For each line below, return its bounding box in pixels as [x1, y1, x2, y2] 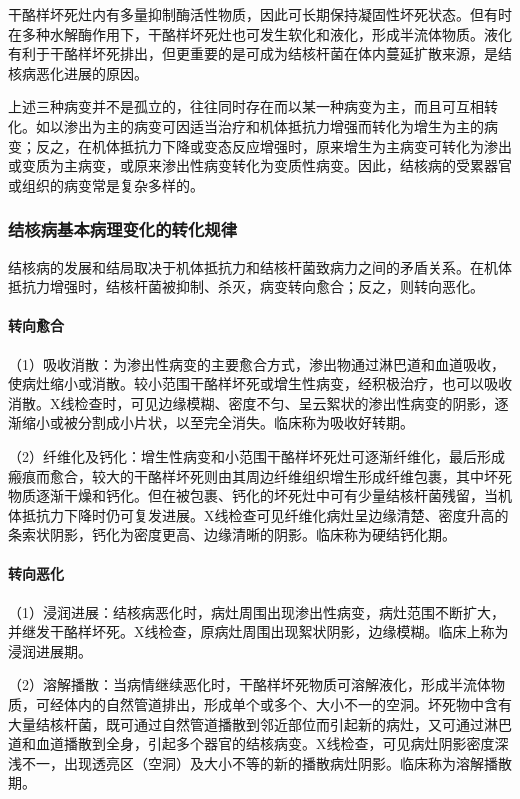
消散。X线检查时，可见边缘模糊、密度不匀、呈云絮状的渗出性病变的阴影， [8, 392, 495, 413]
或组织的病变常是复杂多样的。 [8, 174, 204, 195]
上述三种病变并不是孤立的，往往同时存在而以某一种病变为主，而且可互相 [8, 96, 484, 117]
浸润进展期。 [8, 640, 92, 661]
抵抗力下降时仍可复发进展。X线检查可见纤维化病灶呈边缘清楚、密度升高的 [21, 504, 509, 525]
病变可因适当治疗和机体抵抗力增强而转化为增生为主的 [133, 115, 484, 136]
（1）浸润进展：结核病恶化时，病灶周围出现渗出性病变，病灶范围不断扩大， [8, 601, 505, 622]
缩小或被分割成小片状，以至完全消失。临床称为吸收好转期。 [21, 412, 414, 433]
